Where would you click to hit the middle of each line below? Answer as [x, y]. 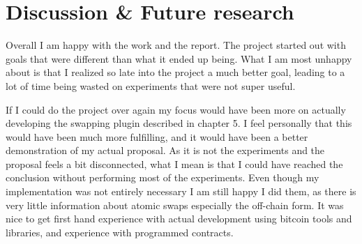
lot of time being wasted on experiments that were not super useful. [151, 85]
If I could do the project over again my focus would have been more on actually [176, 109]
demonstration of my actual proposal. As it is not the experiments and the [165, 150]
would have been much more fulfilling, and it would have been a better [157, 136]
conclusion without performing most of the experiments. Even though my [163, 177]
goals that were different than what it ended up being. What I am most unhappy [179, 58]
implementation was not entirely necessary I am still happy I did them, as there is [181, 191]
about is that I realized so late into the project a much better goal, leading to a [175, 72]
